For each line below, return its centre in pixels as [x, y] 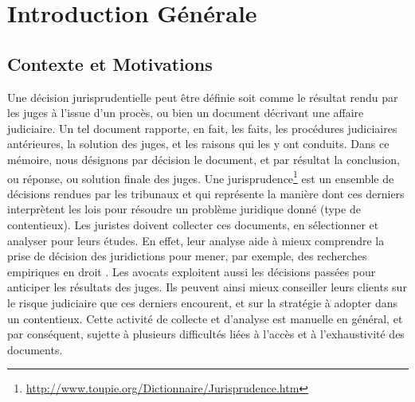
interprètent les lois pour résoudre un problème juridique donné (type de [184, 209]
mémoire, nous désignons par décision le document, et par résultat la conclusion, [204, 159]
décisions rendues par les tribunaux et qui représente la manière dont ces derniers [206, 193]
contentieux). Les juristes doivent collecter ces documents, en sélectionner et [193, 224]
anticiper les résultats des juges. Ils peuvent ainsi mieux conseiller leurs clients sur [207, 287]
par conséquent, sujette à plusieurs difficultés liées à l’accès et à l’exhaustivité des [206, 334]
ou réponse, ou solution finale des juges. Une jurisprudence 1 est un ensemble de [201, 177]
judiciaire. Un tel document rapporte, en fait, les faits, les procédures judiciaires [202, 128]
